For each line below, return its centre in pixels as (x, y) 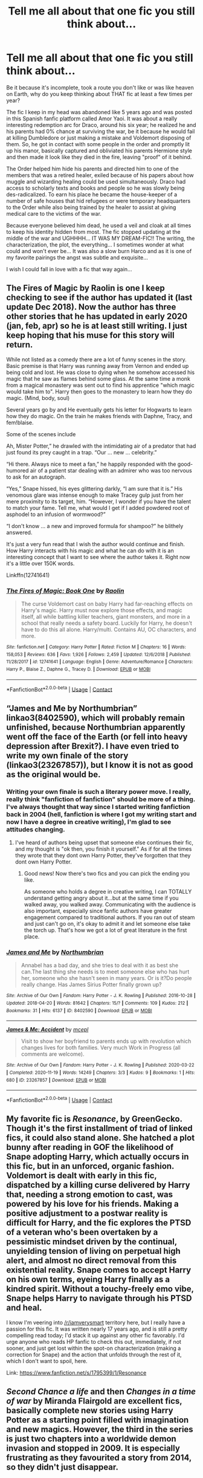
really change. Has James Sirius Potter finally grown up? (91, 985)
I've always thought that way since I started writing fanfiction (98, 807)
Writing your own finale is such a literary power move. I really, (99, 792)
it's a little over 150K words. (40, 563)
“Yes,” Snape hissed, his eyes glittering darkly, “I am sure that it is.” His (95, 488)
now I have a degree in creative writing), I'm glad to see (89, 822)
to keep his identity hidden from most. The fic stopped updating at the (94, 231)
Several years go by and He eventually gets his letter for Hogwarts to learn (99, 410)
